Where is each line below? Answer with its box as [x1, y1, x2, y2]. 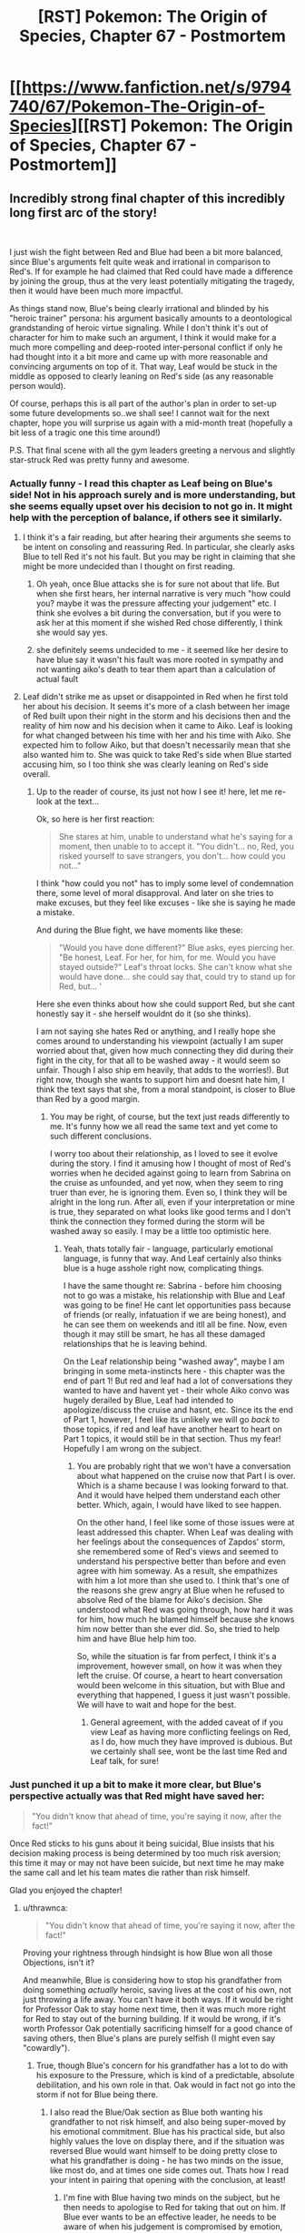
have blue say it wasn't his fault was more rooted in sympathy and [35, 654, 284, 666]
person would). [9, 381, 66, 391]
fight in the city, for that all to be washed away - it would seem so [35, 1055, 281, 1066]
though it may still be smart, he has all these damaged [63, 1329, 266, 1340]
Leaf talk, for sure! [90, 1756, 159, 1767]
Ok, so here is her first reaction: [35, 813, 155, 825]
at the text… [54, 796, 100, 807]
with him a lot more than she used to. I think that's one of [76, 1575, 290, 1586]
